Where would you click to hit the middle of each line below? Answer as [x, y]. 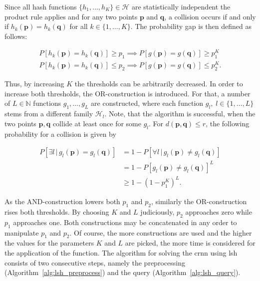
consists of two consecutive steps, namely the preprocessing [95, 262]
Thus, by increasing [34, 84]
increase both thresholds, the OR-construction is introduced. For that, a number [128, 93]
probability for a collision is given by [60, 134]
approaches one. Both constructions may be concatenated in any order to [125, 222]
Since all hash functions [41, 6]
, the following [228, 123]
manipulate [22, 232]
